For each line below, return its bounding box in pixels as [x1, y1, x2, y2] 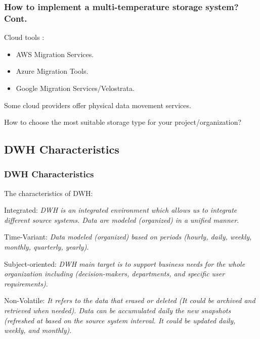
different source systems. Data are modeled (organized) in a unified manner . [4, 214, 239, 225]
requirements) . [4, 278, 48, 288]
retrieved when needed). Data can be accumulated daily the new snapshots [4, 305, 231, 316]
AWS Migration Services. [16, 49, 94, 59]
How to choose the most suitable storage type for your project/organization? [4, 117, 242, 127]
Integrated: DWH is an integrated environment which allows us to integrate [4, 205, 237, 215]
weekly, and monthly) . [4, 325, 72, 335]
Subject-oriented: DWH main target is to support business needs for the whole [4, 258, 245, 269]
